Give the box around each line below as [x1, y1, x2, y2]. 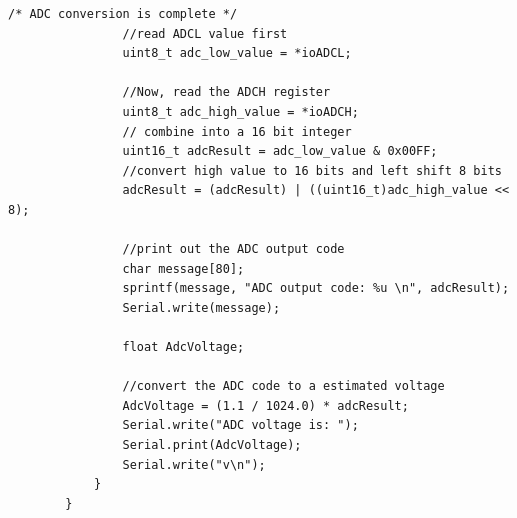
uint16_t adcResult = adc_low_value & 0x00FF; [122, 144, 438, 159]
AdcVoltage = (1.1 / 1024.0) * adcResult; [122, 398, 409, 413]
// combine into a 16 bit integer [122, 124, 352, 139]
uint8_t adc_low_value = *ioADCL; [122, 46, 352, 61]
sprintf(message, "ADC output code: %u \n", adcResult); [122, 281, 510, 296]
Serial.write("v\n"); [122, 457, 266, 472]
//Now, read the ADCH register [122, 85, 331, 100]
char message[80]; [122, 261, 245, 276]
